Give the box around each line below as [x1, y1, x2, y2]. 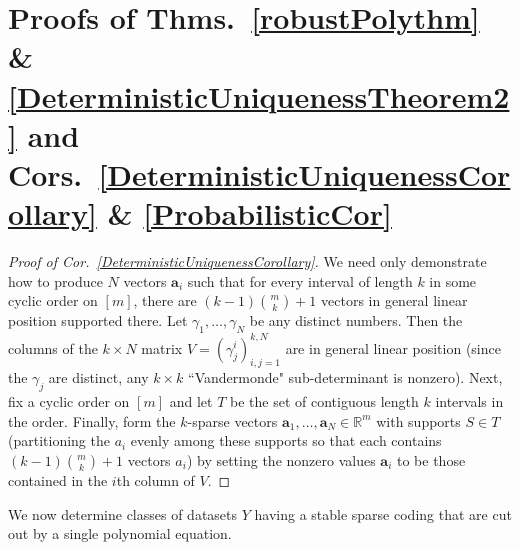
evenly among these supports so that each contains [130, 430, 442, 451]
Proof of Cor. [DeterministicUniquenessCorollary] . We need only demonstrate [8, 251, 487, 272]
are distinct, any [48, 367, 149, 388]
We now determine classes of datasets [8, 503, 238, 524]
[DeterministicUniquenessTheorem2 [8, 75, 510, 116]
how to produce [8, 270, 103, 291]
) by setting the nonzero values [186, 449, 376, 470]
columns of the [8, 337, 98, 358]
